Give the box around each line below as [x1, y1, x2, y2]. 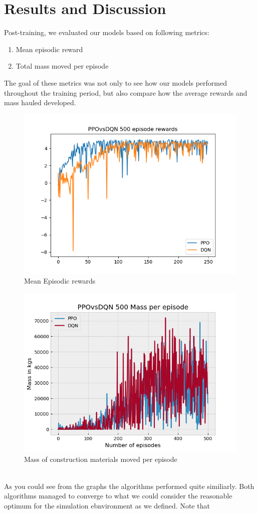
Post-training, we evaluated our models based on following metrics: [4, 27, 209, 38]
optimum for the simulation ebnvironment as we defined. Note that [4, 500, 210, 510]
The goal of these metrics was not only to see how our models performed [4, 77, 227, 88]
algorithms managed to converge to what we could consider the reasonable [4, 490, 232, 501]
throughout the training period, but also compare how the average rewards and [4, 87, 247, 98]
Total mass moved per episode [16, 61, 109, 71]
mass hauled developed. [4, 97, 76, 108]
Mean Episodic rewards [24, 276, 96, 286]
